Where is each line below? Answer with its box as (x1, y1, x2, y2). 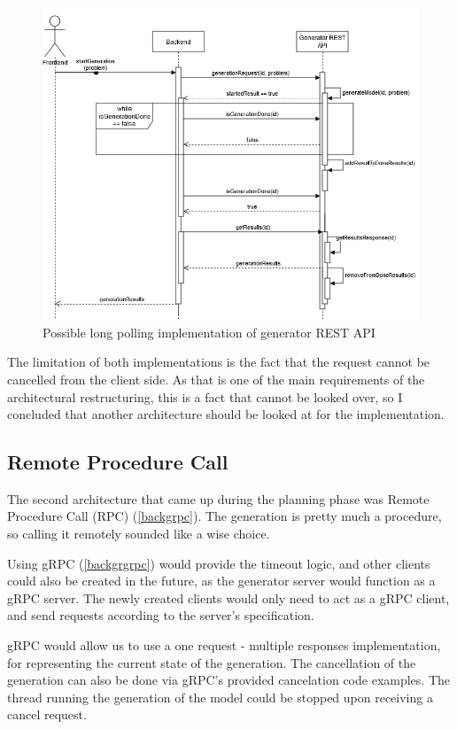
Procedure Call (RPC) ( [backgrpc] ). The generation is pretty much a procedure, (7, 507, 442, 525)
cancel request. (7, 705, 87, 724)
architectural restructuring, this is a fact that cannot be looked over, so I (7, 387, 403, 406)
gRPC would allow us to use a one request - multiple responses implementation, (7, 636, 441, 655)
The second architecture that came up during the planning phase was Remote (7, 489, 430, 508)
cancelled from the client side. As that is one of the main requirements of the (7, 369, 425, 388)
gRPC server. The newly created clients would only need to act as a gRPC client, (7, 588, 450, 607)
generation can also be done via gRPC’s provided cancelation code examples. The (7, 671, 451, 689)
